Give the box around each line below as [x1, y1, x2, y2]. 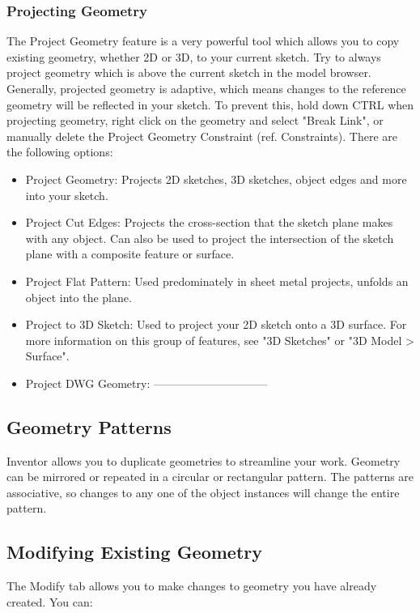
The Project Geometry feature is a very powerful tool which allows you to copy [6, 32, 400, 49]
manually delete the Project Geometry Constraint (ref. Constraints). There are [6, 127, 398, 144]
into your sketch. [25, 186, 108, 203]
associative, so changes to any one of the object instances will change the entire [6, 483, 400, 500]
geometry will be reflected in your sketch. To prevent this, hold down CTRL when [6, 96, 414, 113]
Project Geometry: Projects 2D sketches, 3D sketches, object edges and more [25, 170, 407, 187]
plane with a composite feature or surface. [25, 245, 235, 262]
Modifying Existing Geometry [6, 539, 263, 564]
